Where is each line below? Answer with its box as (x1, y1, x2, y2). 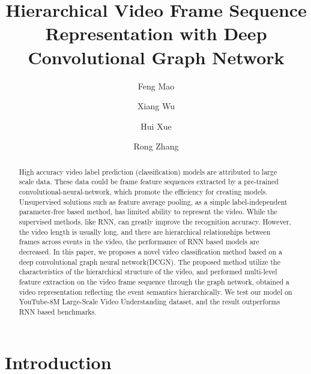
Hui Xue (140, 119, 172, 132)
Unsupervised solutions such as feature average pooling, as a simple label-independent (19, 196, 288, 207)
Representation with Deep (45, 21, 267, 46)
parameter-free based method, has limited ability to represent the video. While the (19, 207, 277, 217)
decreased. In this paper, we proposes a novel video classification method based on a (19, 246, 282, 256)
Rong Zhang (133, 140, 179, 152)
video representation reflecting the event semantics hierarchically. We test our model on (19, 286, 292, 297)
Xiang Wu (137, 100, 175, 112)
